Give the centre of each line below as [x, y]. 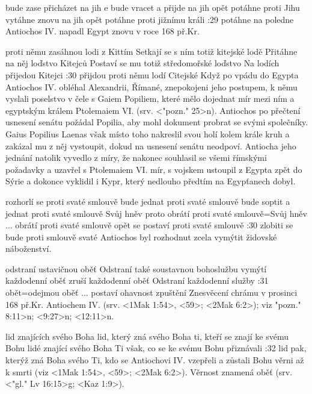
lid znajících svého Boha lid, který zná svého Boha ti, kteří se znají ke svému [147, 336]
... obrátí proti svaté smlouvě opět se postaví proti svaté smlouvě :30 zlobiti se [149, 225]
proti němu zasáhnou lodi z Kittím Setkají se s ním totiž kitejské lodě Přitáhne [151, 51]
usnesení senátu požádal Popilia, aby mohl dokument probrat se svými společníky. [157, 122]
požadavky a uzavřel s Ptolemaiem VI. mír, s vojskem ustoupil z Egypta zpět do [154, 169]
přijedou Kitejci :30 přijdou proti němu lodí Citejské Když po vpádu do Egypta [152, 74]
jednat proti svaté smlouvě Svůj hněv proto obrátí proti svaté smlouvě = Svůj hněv [156, 213]
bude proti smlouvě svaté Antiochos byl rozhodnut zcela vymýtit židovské [141, 236]
